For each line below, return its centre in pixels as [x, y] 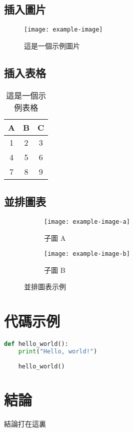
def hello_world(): [36, 344]
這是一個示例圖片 [52, 45]
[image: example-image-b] [87, 254]
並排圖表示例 [45, 287]
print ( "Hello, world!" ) [58, 351]
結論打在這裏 [25, 423]
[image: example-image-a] [87, 222]
